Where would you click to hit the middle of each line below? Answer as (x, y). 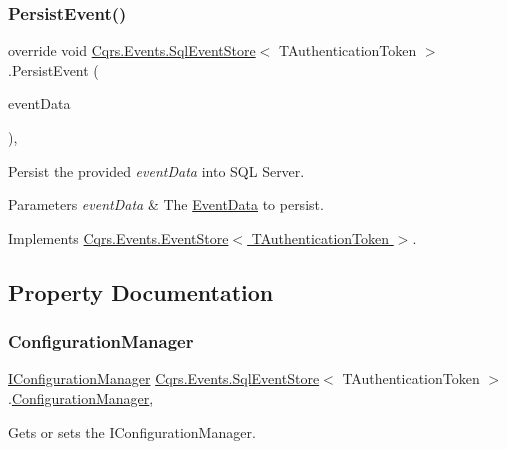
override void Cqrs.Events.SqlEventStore (132, 50)
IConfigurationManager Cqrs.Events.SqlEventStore (164, 378)
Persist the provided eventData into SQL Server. (156, 170)
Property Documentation (141, 291)
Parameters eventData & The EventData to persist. (166, 204)
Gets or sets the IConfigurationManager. (132, 431)
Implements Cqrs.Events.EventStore (118, 237)
